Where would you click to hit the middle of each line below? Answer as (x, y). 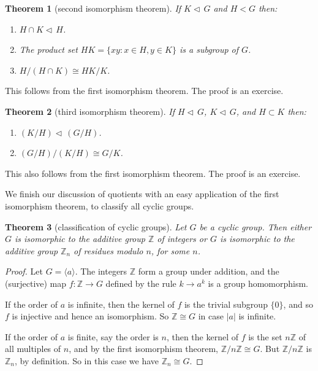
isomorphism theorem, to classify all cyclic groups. (100, 205)
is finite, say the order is (113, 336)
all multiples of (33, 349)
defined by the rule (141, 283)
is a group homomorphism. (258, 283)
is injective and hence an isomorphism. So (90, 316)
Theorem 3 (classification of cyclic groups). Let (96, 226)
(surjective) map (36, 283)
